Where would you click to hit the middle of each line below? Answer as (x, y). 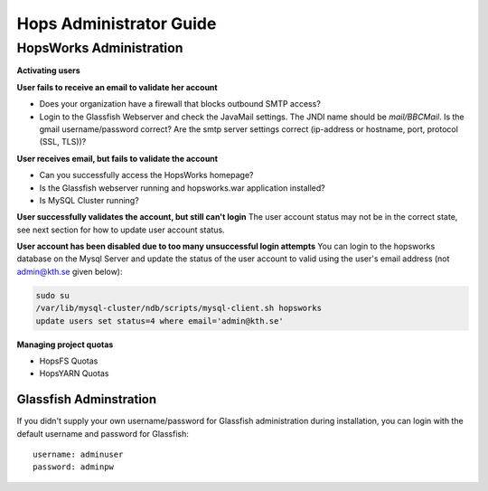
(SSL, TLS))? (63, 142)
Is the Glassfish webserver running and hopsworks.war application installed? (182, 188)
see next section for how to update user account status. (121, 230)
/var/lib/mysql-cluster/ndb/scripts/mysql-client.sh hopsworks (179, 308)
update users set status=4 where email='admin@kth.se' (160, 321)
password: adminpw (74, 467)
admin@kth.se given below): (70, 271)
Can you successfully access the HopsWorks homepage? (146, 175)
